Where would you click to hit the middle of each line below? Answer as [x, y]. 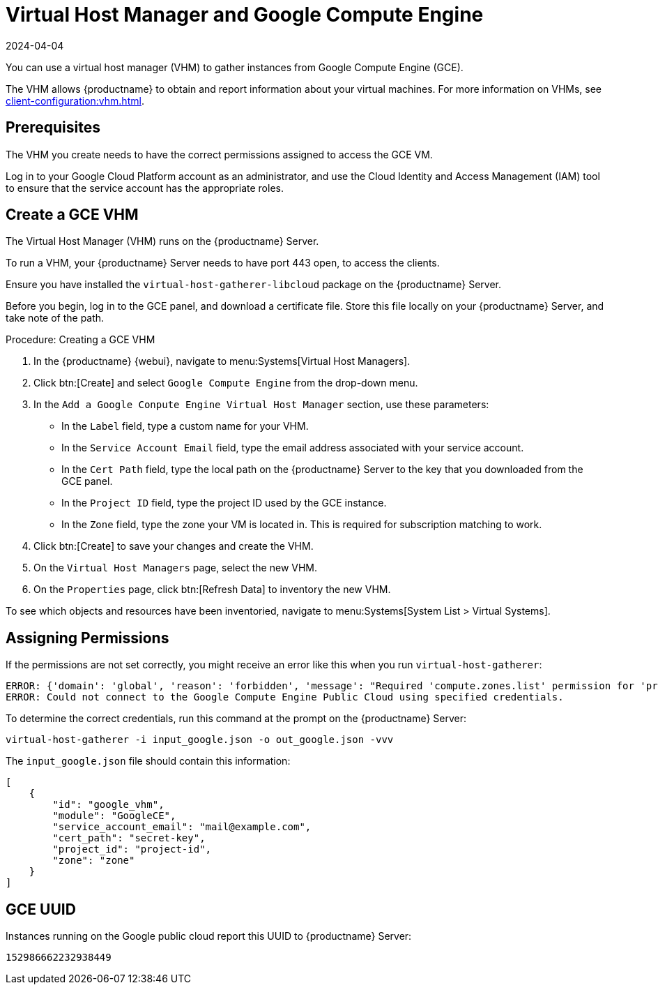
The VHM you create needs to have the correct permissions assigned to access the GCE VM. [219, 154]
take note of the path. [55, 318]
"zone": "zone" [94, 861]
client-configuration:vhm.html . [75, 100]
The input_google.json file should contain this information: [148, 761]
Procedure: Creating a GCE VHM [81, 340]
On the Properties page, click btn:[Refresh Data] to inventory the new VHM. [212, 590]
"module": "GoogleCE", [114, 816]
